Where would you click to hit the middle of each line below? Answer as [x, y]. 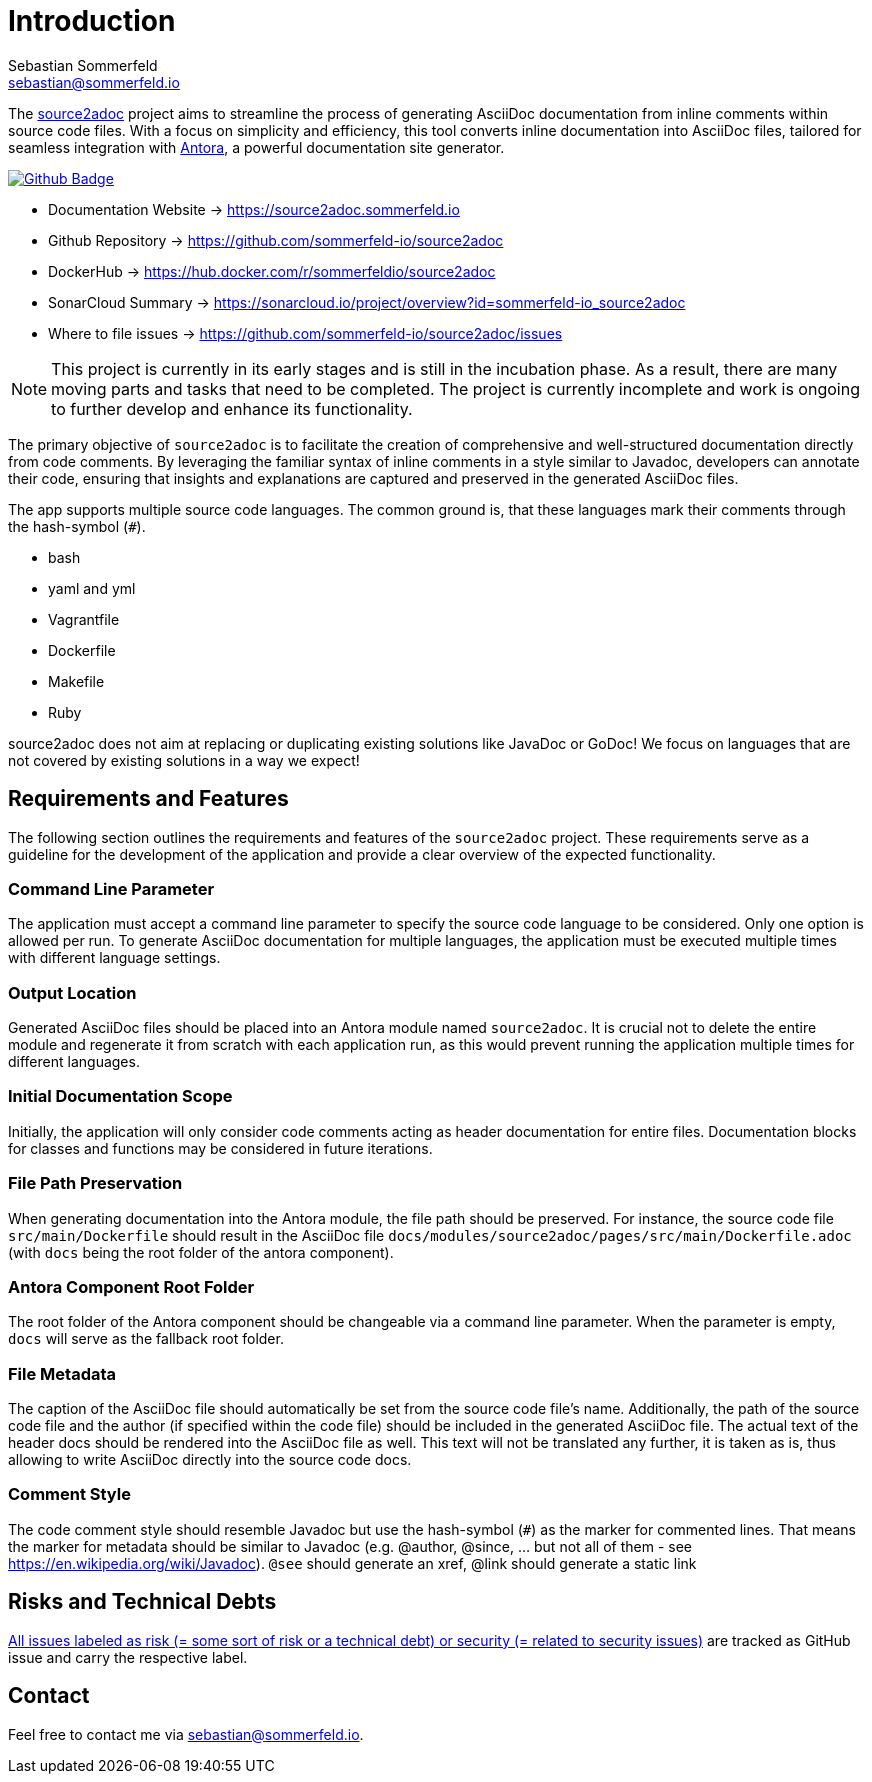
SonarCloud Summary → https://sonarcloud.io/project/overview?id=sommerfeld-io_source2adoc [367, 302]
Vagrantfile [84, 619]
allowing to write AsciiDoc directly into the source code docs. [210, 1460]
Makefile [76, 681]
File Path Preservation [95, 1183]
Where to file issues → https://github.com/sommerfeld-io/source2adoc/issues [305, 333]
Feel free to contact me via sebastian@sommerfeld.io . [186, 1734]
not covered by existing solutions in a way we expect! [184, 760]
